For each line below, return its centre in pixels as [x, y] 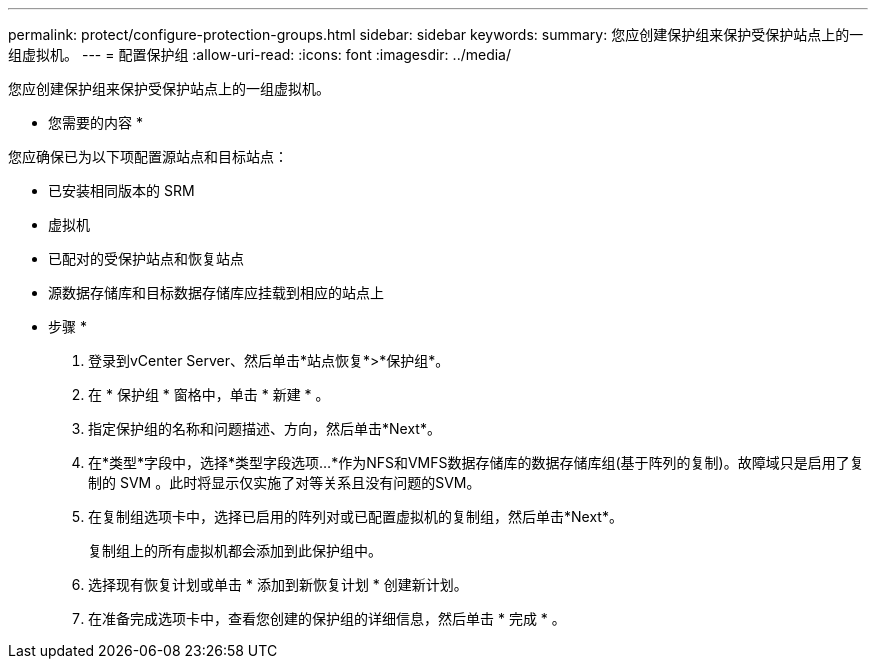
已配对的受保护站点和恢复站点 [146, 258]
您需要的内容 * [95, 122]
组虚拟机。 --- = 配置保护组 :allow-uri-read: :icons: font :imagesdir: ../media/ [260, 54]
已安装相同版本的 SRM [121, 190]
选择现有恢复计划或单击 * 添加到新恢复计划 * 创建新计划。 [278, 584]
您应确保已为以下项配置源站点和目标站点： [148, 156]
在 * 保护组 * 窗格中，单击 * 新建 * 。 [209, 394]
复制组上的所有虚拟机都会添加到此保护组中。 [235, 550]
